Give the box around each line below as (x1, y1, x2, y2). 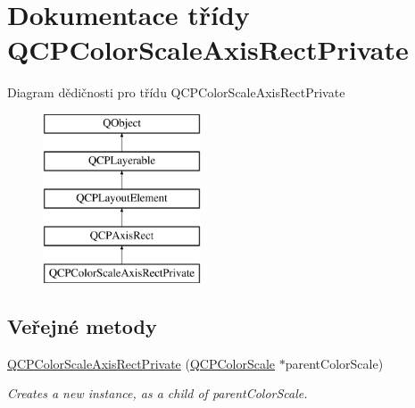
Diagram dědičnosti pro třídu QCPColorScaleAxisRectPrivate (7, 83, 345, 102)
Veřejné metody (7, 312, 157, 339)
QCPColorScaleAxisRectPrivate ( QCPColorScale (7, 354, 276, 372)
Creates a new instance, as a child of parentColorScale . (7, 384, 308, 403)
